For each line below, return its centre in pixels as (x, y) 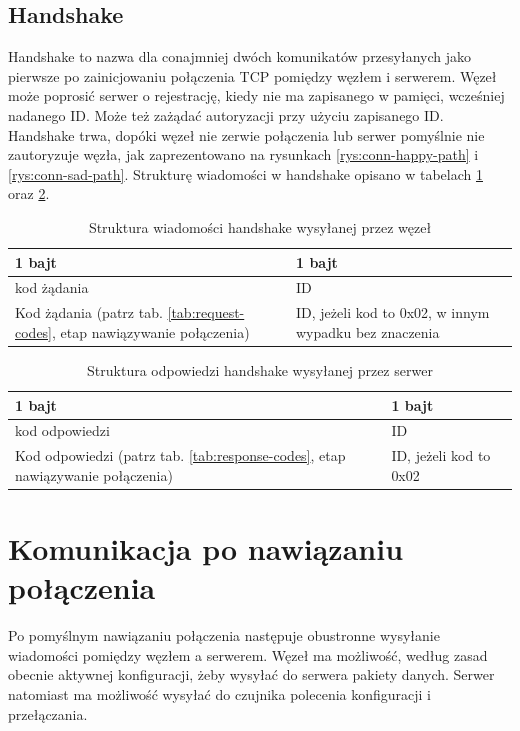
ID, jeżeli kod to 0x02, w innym (393, 312)
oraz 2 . (29, 193)
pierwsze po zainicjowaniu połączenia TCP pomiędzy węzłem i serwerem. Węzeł (252, 75)
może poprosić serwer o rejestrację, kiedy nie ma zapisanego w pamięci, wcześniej (256, 95)
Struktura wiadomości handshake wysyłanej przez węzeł (260, 226)
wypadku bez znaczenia (368, 331)
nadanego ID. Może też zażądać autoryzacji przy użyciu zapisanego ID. (226, 114)
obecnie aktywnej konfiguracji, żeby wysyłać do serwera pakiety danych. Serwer (251, 674)
